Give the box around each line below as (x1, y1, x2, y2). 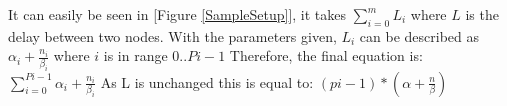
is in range (103, 45, 168, 66)
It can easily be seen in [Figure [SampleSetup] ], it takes (8, 4, 347, 24)
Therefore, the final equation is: (229, 45, 423, 66)
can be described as (359, 25, 480, 46)
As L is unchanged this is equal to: (100, 71, 314, 92)
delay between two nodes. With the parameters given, (8, 25, 337, 46)
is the (465, 4, 499, 24)
